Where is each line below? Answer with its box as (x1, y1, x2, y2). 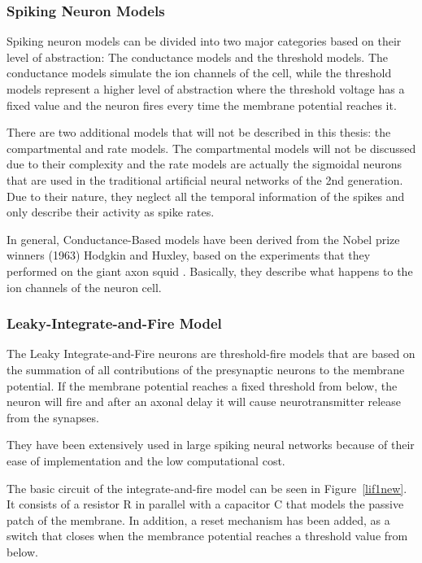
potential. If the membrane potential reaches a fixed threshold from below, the (7, 377, 398, 394)
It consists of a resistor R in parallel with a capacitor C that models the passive (7, 495, 404, 513)
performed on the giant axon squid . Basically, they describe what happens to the (7, 262, 413, 279)
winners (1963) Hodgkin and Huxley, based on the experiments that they (7, 247, 371, 264)
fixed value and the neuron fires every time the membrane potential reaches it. (7, 96, 397, 113)
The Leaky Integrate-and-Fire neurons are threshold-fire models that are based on (7, 345, 415, 362)
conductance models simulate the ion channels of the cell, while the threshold (7, 64, 392, 81)
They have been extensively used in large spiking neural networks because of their (7, 436, 415, 453)
